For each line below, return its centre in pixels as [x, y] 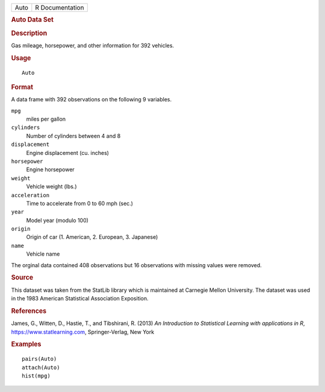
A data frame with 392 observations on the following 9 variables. [91, 100]
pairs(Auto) [39, 359]
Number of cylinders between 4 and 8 [73, 136]
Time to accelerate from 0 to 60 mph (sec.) [80, 203]
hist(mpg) [36, 376]
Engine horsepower [50, 169]
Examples [26, 344]
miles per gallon [46, 119]
